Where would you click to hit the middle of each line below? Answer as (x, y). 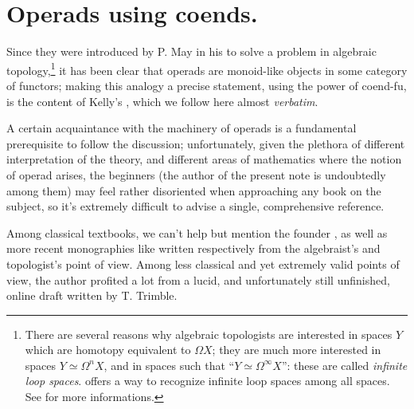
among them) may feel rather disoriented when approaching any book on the (194, 190)
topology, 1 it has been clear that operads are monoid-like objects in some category (207, 69)
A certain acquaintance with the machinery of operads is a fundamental (182, 128)
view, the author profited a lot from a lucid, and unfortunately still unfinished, (198, 279)
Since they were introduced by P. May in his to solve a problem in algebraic (191, 51)
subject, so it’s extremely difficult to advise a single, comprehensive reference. (195, 206)
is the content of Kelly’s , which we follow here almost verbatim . (162, 101)
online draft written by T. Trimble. (92, 295)
